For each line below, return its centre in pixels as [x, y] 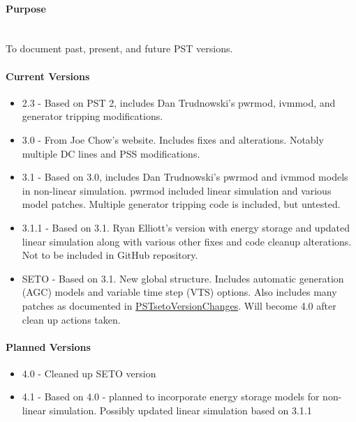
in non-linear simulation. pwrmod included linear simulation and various [177, 190]
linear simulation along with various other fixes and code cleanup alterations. [187, 241]
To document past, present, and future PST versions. [119, 48]
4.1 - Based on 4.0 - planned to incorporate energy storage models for [171, 397]
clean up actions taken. [71, 319]
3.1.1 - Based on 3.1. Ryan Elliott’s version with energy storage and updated [186, 227]
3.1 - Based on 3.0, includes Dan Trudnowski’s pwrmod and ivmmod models [185, 177]
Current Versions [48, 76]
